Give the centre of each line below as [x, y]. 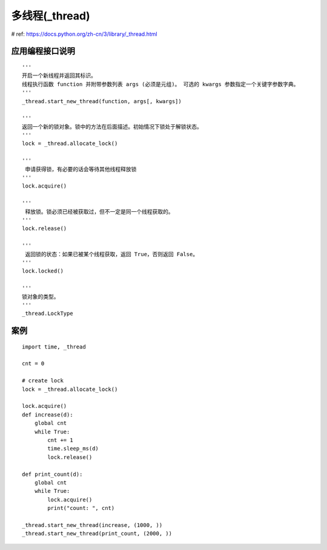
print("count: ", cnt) [81, 508]
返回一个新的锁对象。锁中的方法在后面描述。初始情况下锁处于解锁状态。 [112, 127]
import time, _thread [54, 347]
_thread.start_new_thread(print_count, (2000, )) [97, 534]
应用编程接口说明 [43, 51]
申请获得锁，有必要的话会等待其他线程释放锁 [81, 169]
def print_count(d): [52, 474]
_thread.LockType [48, 314]
